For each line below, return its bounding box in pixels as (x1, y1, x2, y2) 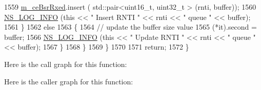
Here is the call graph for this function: (4, 58, 127, 69)
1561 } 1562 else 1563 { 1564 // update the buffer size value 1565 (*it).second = (4, 21, 257, 32)
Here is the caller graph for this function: (4, 76, 133, 86)
